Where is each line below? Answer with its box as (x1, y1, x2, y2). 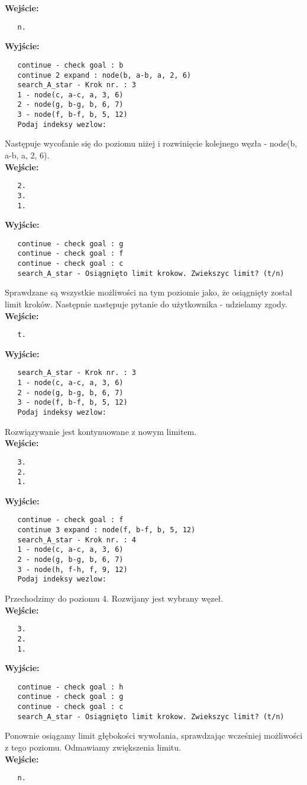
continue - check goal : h (17, 682, 124, 691)
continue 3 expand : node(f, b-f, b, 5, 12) (17, 526, 196, 535)
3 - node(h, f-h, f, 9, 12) (17, 565, 128, 574)
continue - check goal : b (17, 61, 124, 69)
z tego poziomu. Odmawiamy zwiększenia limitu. (5, 741, 181, 754)
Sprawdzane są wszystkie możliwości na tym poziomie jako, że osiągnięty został (5, 286, 293, 298)
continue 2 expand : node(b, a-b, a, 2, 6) (17, 71, 191, 80)
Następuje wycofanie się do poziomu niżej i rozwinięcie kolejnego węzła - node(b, (5, 137, 298, 150)
